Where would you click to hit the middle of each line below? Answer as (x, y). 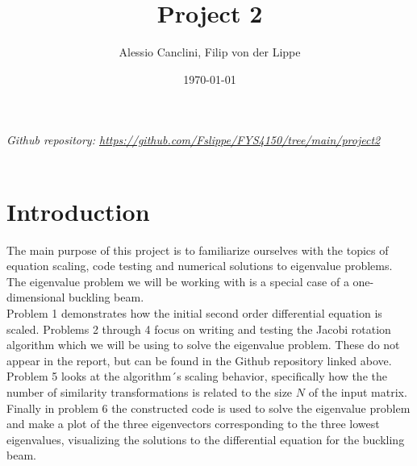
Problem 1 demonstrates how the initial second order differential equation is (194, 313)
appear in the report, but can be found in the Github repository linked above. (199, 360)
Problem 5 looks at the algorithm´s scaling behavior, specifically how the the (197, 376)
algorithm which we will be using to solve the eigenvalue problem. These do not (203, 345)
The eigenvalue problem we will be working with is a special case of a (178, 281)
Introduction (78, 211)
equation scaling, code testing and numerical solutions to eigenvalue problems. (200, 266)
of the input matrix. (358, 391)
